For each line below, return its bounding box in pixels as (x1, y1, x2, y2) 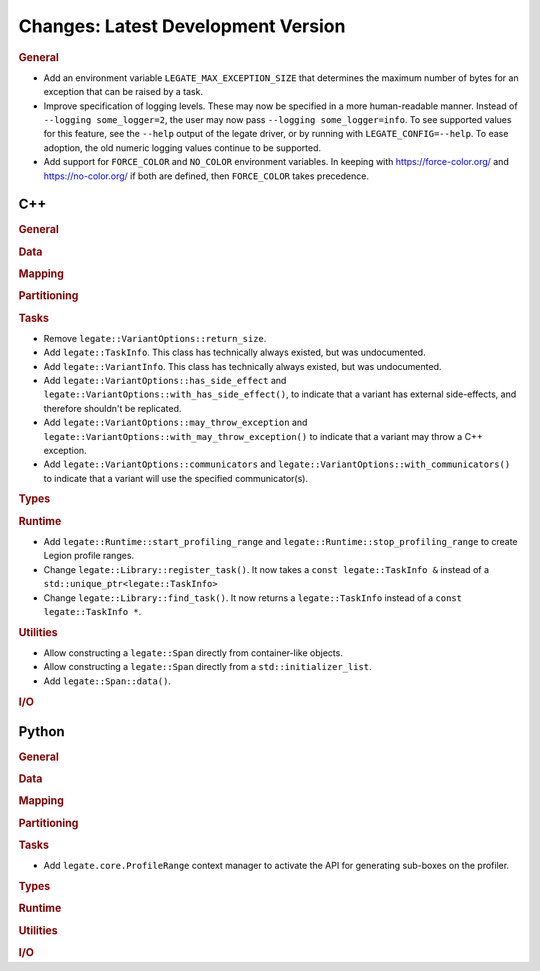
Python (18, 723, 65, 740)
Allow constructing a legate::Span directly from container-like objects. (43, 647, 344, 659)
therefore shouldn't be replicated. (43, 402, 182, 414)
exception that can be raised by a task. (43, 86, 204, 98)
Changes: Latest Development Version (18, 15, 346, 37)
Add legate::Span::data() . (43, 675, 172, 687)
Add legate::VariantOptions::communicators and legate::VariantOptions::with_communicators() (43, 458, 511, 470)
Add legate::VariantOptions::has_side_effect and (43, 374, 287, 386)
